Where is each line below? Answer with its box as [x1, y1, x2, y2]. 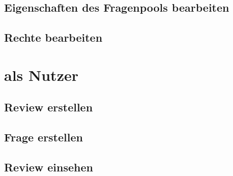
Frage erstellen [4, 129, 83, 145]
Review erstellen [4, 99, 93, 115]
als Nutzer [4, 64, 78, 85]
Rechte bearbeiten [4, 30, 103, 45]
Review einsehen [4, 159, 93, 174]
